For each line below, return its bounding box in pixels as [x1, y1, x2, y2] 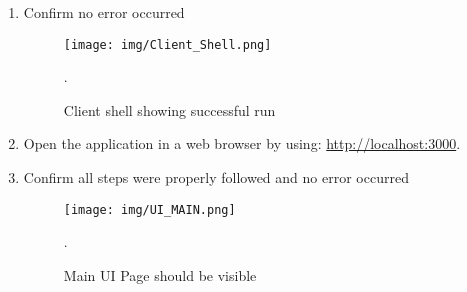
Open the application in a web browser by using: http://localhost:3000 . [23, 133, 461, 154]
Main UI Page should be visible [63, 264, 257, 285]
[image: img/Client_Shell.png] [63, 37, 272, 52]
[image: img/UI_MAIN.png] [63, 202, 236, 217]
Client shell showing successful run [63, 99, 276, 120]
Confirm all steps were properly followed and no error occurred [23, 167, 409, 188]
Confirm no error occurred [23, 2, 185, 22]
